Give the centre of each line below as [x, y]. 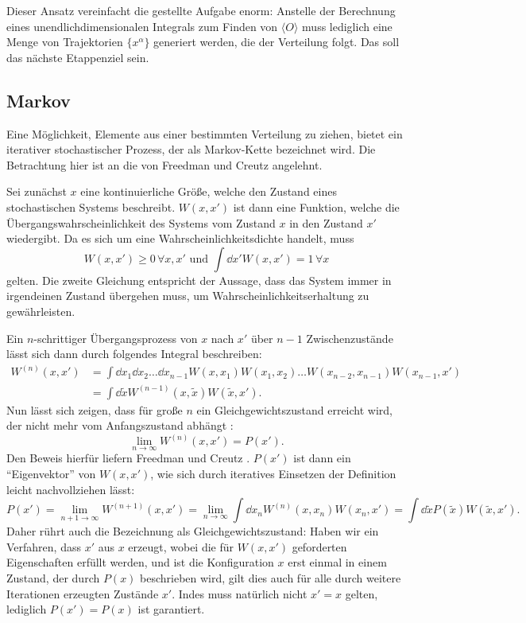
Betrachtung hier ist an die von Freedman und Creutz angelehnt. [164, 164]
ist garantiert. [171, 609]
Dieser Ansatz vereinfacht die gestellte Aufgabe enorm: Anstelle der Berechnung [201, 10]
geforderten [319, 546]
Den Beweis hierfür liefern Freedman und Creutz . [128, 458]
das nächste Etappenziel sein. [78, 57]
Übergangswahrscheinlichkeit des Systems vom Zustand [141, 222]
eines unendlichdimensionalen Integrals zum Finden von [142, 26]
